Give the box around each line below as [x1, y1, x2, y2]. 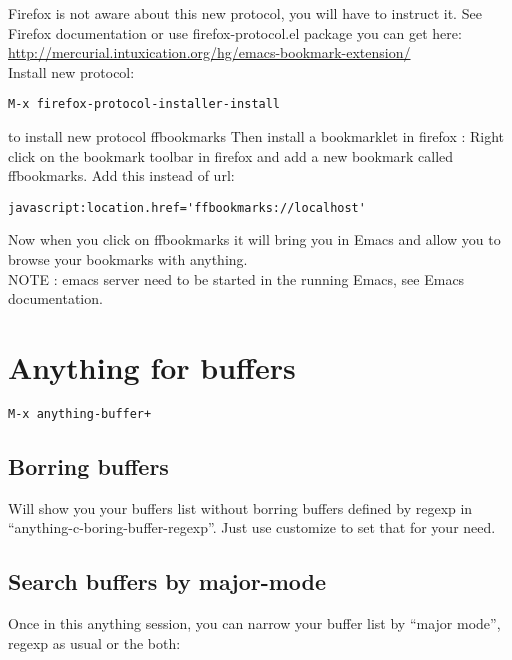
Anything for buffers [8, 347, 296, 388]
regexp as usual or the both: [8, 632, 181, 653]
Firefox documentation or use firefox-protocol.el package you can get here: [8, 22, 462, 43]
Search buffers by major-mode [8, 566, 327, 597]
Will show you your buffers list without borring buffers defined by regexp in [8, 497, 473, 518]
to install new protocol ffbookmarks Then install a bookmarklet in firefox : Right [8, 126, 505, 147]
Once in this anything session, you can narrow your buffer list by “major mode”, [8, 613, 501, 634]
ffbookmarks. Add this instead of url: [8, 165, 235, 186]
